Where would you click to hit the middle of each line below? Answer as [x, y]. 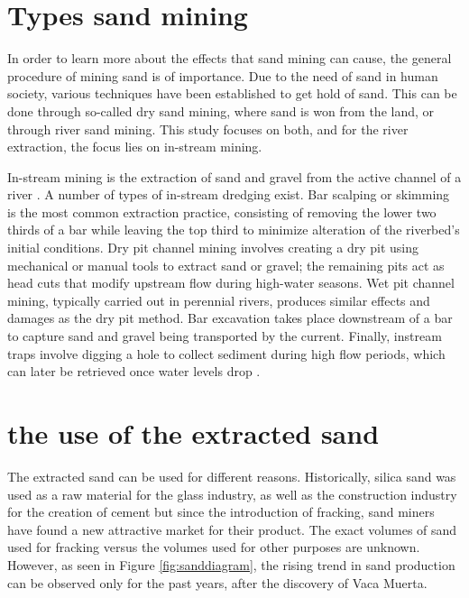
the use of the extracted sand [193, 433]
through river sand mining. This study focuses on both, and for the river [208, 129]
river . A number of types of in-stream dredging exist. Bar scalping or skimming [229, 194]
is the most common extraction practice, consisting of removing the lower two [222, 212]
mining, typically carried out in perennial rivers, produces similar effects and [219, 300]
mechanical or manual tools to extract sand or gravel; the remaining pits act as [226, 265]
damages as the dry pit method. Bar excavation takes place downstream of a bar [230, 318]
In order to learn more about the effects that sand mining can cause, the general [230, 58]
